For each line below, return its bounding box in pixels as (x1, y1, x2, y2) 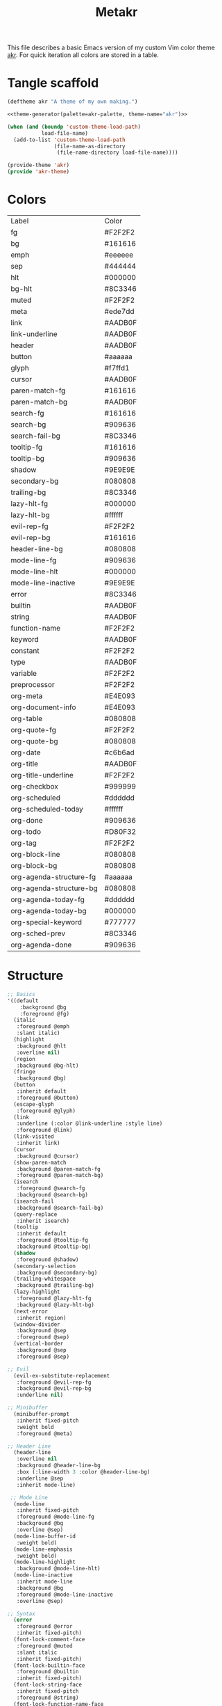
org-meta (10, 690, 43, 700)
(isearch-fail (13, 1198, 54, 1205)
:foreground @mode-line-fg (16, 1513, 95, 1521)
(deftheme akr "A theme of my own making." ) (7, 98, 138, 105)
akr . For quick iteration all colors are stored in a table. (7, 51, 160, 59)
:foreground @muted (16, 1642, 73, 1650)
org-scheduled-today (10, 804, 83, 814)
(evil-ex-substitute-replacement (13, 1372, 110, 1379)
